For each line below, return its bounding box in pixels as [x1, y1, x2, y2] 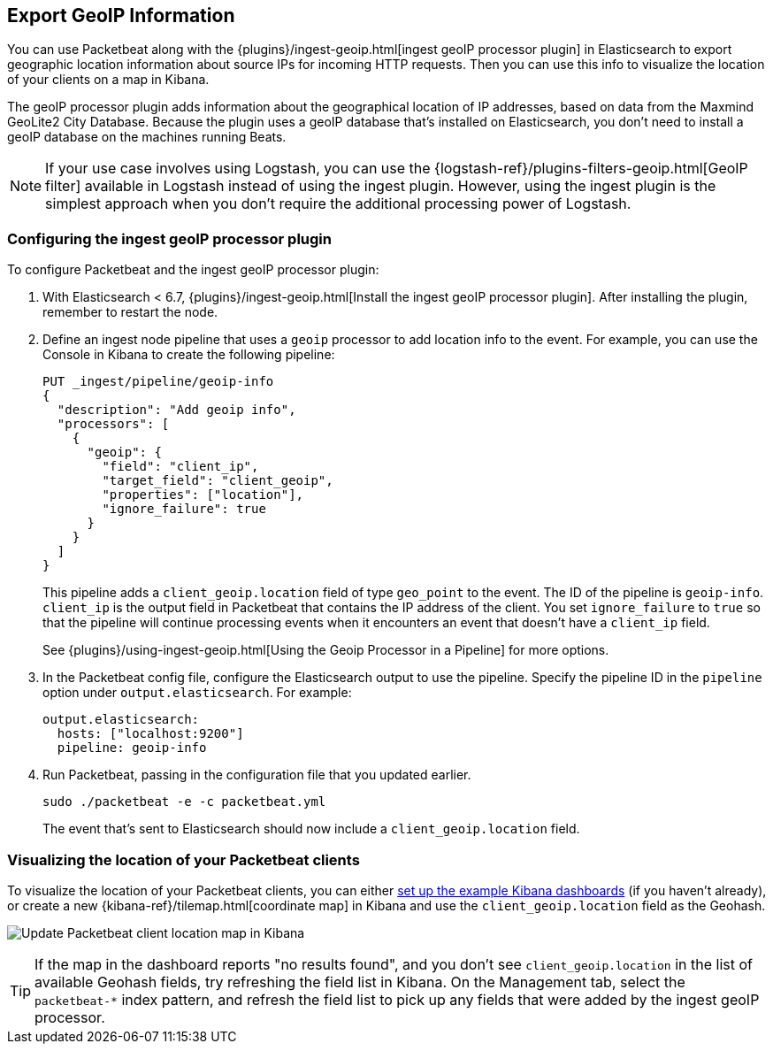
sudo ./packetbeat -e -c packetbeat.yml [42, 794, 326, 809]
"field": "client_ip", [102, 459, 259, 474]
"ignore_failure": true [102, 502, 266, 517]
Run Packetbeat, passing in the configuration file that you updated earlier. [42, 767, 471, 783]
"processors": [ [57, 417, 170, 432]
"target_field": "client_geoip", [102, 473, 333, 488]
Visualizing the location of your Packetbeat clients [7, 850, 360, 869]
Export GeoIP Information [7, 4, 235, 27]
